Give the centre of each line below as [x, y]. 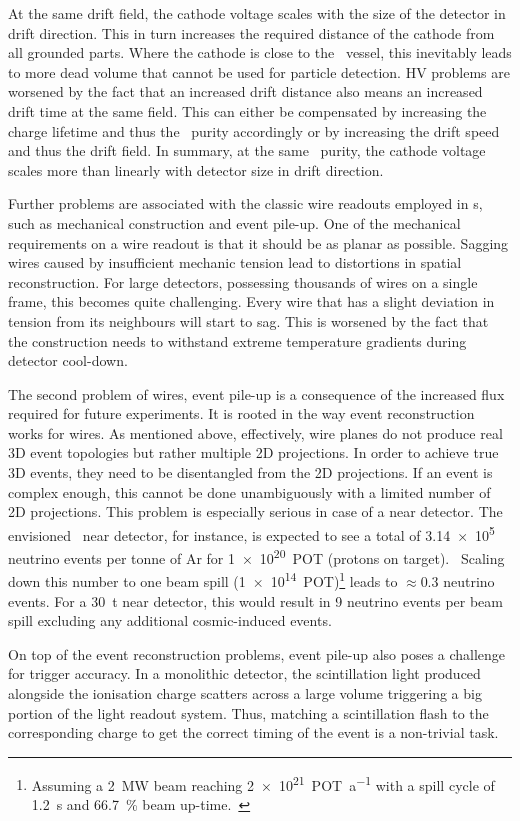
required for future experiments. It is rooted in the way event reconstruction [241, 413]
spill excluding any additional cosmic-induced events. [170, 620]
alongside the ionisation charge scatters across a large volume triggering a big [245, 692]
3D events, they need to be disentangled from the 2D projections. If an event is [250, 472]
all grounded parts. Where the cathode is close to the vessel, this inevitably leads [260, 52]
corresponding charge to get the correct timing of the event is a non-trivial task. [253, 732]
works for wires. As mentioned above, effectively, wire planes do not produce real [255, 432]
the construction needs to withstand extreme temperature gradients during [237, 340]
